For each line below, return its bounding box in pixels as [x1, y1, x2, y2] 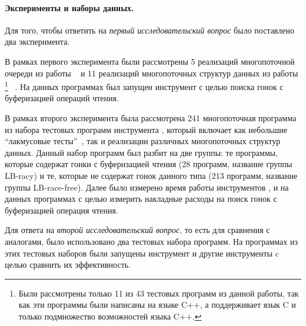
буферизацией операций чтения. [5, 92, 119, 104]
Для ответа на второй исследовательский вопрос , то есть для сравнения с [5, 224, 270, 236]
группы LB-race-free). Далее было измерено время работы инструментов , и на [5, 181, 289, 193]
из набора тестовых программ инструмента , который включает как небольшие [5, 123, 287, 135]
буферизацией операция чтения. [5, 204, 118, 216]
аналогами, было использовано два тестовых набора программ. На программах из [5, 235, 298, 247]
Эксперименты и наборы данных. [5, 1, 134, 14]
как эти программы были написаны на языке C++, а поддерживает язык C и [18, 298, 296, 311]
